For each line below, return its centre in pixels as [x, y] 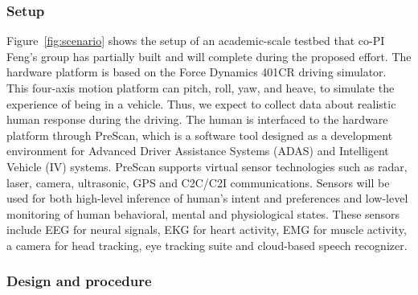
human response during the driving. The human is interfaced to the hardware [197, 119]
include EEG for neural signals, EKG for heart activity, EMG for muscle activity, [207, 229]
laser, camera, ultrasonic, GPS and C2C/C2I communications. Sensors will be [198, 182]
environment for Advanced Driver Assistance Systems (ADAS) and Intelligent [198, 151]
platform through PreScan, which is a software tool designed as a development [200, 135]
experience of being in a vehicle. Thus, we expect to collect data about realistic [201, 103]
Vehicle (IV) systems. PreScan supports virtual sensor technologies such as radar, [207, 166]
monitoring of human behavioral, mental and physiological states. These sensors [203, 213]
